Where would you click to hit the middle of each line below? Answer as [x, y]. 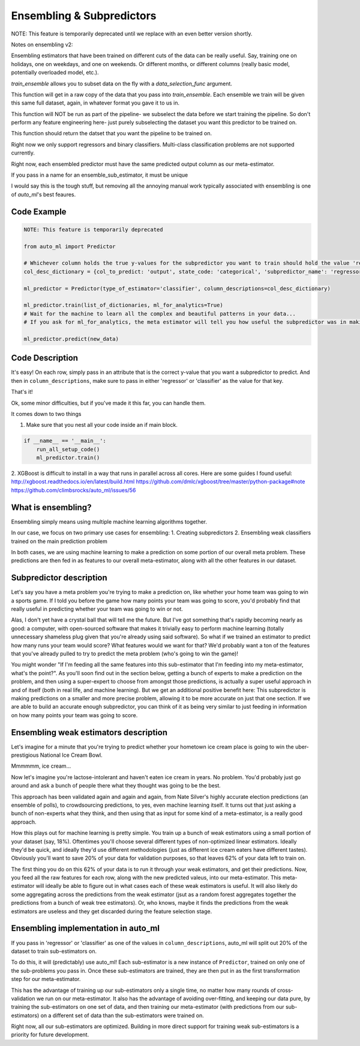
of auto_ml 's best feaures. [43, 194]
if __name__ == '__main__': [65, 441]
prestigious [25, 755]
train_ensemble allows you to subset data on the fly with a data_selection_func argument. [121, 84]
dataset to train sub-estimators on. [54, 951]
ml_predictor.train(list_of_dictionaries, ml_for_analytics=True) [123, 305]
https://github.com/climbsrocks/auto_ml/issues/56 [73, 490]
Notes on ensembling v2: [42, 44]
